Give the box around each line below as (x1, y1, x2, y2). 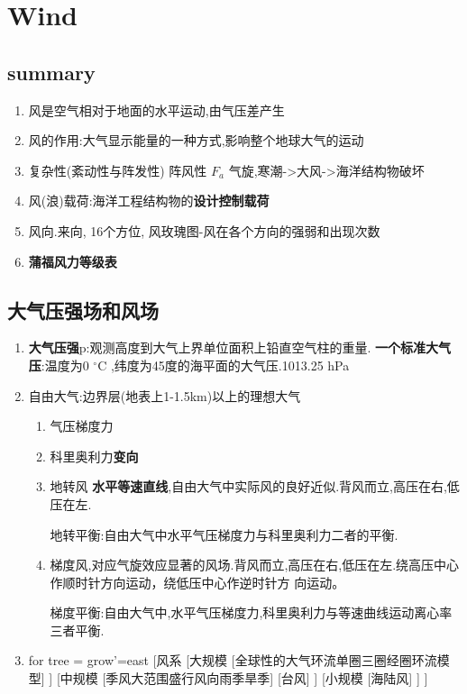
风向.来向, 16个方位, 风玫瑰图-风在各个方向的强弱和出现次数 (28, 221, 380, 240)
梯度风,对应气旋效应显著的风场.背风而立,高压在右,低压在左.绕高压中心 (50, 555, 460, 574)
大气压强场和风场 (7, 296, 159, 324)
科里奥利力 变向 (50, 446, 139, 465)
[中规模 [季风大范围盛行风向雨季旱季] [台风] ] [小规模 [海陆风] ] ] (56, 669, 428, 688)
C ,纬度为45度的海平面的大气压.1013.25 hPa (97, 355, 350, 374)
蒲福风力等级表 (28, 251, 117, 270)
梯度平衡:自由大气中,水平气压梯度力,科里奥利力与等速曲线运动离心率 (50, 603, 453, 622)
